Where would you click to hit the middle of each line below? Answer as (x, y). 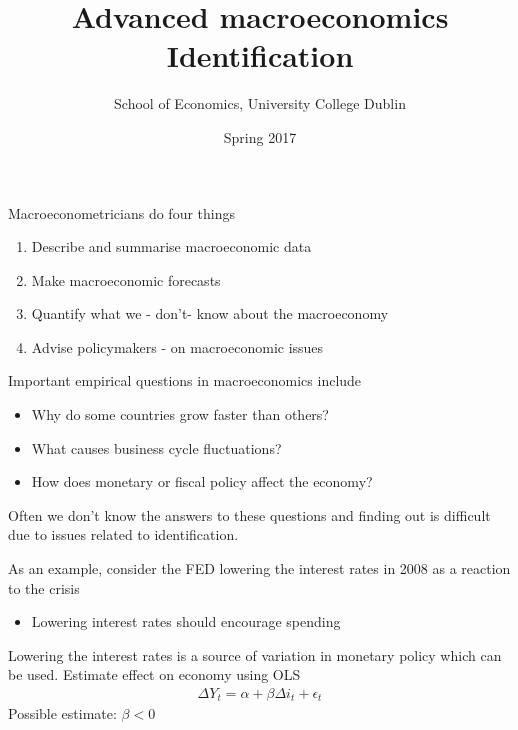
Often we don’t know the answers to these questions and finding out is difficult (249, 514)
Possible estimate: (62, 713)
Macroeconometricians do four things (122, 212)
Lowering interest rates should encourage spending (186, 621)
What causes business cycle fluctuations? (156, 447)
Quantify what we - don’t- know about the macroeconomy (210, 313)
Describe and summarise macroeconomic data (171, 246)
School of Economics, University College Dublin (260, 103)
